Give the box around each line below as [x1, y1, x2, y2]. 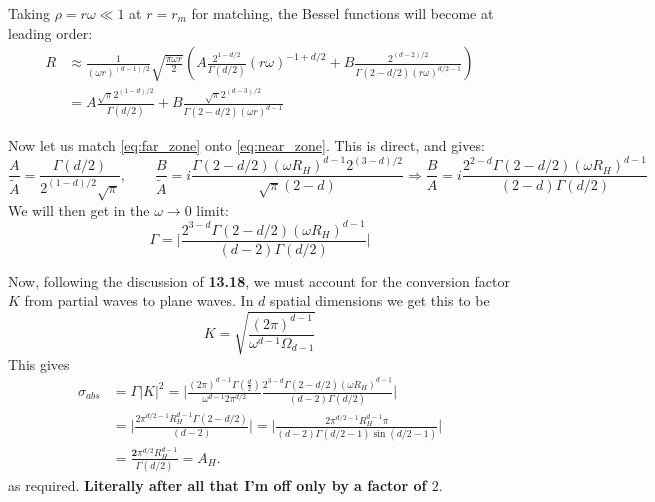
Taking [8, 3, 51, 23]
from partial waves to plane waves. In [24, 290, 254, 311]
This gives [8, 353, 70, 374]
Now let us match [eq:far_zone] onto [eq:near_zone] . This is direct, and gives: [8, 135, 485, 156]
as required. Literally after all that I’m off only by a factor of [8, 475, 427, 496]
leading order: [8, 22, 93, 43]
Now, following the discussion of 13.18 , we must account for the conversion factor [8, 270, 510, 291]
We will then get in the [8, 199, 150, 220]
